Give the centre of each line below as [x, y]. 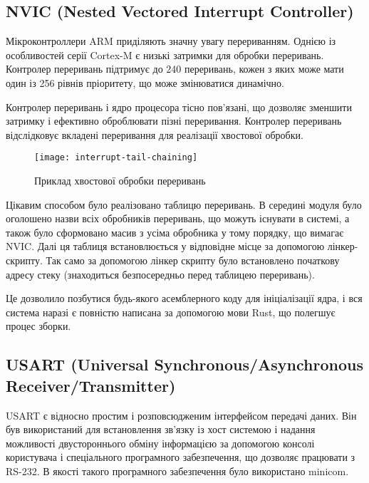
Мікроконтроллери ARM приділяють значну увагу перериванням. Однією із [171, 41]
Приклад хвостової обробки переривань [120, 181]
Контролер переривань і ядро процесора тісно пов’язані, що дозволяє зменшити [179, 107]
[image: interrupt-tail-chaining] [116, 158]
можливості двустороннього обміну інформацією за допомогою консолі [160, 443]
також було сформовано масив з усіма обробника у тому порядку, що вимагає [175, 232]
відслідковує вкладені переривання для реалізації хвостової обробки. [155, 134]
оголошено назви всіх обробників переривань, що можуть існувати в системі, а [178, 218]
